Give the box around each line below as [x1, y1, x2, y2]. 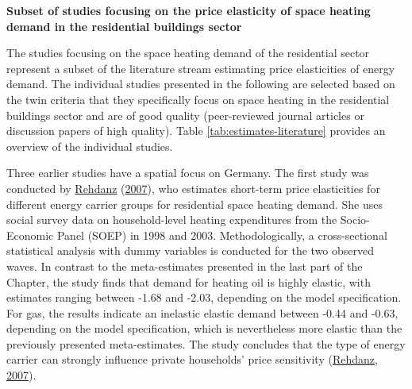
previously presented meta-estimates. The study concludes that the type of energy [6, 335, 406, 352]
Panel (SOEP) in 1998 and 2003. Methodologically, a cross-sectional [56, 226, 387, 243]
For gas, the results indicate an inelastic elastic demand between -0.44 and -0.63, [6, 304, 399, 321]
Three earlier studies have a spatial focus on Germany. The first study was [6, 164, 369, 181]
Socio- [340, 211, 370, 228]
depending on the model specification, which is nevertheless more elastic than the [6, 320, 402, 337]
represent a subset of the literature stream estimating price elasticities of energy [6, 60, 395, 76]
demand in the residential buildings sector [6, 17, 242, 34]
